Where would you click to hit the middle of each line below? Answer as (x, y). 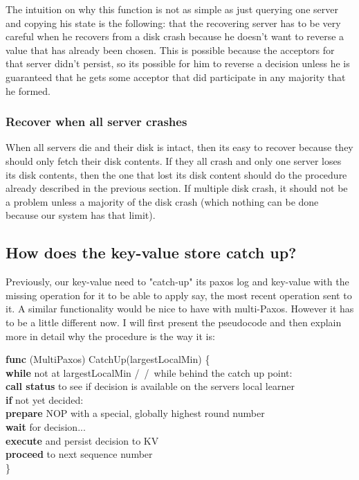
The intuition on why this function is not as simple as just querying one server (172, 9)
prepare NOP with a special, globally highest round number (135, 413)
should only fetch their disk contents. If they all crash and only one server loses (174, 160)
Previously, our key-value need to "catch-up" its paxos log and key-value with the (177, 282)
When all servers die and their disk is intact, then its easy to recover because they (179, 147)
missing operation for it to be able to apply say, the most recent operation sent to (179, 295)
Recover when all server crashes (96, 122)
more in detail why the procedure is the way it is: (110, 336)
